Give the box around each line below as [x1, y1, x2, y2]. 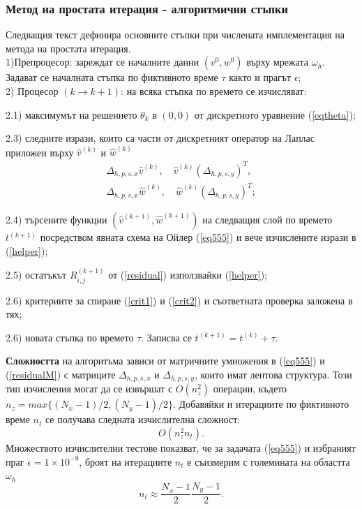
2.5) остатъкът [6, 267, 67, 282]
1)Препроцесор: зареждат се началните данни [6, 54, 199, 69]
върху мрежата [246, 54, 309, 69]
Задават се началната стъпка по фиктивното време [6, 70, 218, 84]
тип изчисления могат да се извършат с [6, 381, 173, 396]
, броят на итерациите [79, 454, 172, 469]
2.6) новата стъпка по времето [6, 330, 134, 344]
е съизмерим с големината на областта [187, 454, 350, 469]
